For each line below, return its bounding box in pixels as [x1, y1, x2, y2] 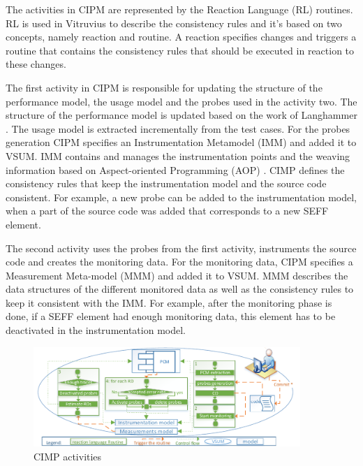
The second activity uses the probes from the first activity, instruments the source [6, 240, 357, 255]
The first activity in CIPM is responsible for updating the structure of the [6, 80, 323, 94]
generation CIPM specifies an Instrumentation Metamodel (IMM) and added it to [6, 135, 357, 150]
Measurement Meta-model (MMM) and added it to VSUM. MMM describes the [6, 268, 348, 282]
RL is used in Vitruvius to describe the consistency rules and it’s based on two [6, 15, 342, 30]
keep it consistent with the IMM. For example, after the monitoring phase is [6, 295, 332, 310]
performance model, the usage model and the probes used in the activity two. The [6, 94, 357, 108]
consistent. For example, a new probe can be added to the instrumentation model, [6, 189, 357, 204]
